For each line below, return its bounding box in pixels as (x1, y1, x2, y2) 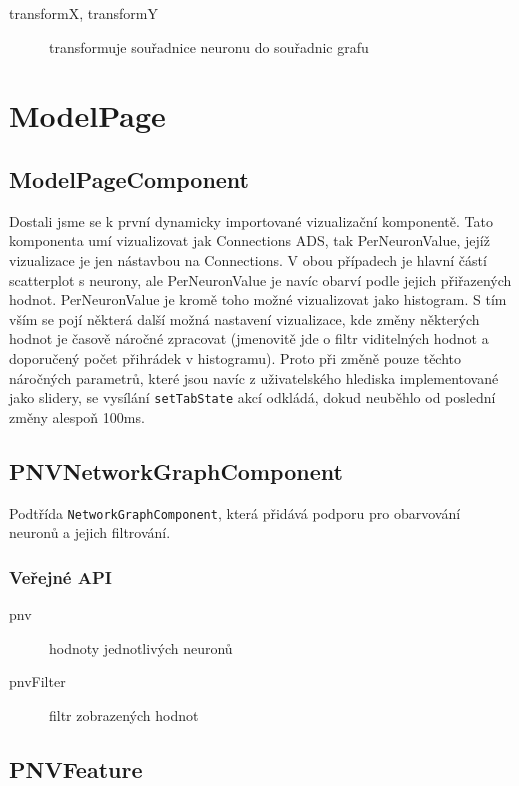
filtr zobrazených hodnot (49, 704, 199, 725)
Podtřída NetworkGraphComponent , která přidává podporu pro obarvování (9, 502, 461, 523)
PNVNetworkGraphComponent (9, 455, 343, 486)
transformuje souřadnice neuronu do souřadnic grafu (49, 36, 369, 57)
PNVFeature (9, 753, 143, 784)
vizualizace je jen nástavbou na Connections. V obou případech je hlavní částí (9, 249, 487, 270)
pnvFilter (9, 671, 66, 692)
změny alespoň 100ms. (9, 406, 145, 427)
